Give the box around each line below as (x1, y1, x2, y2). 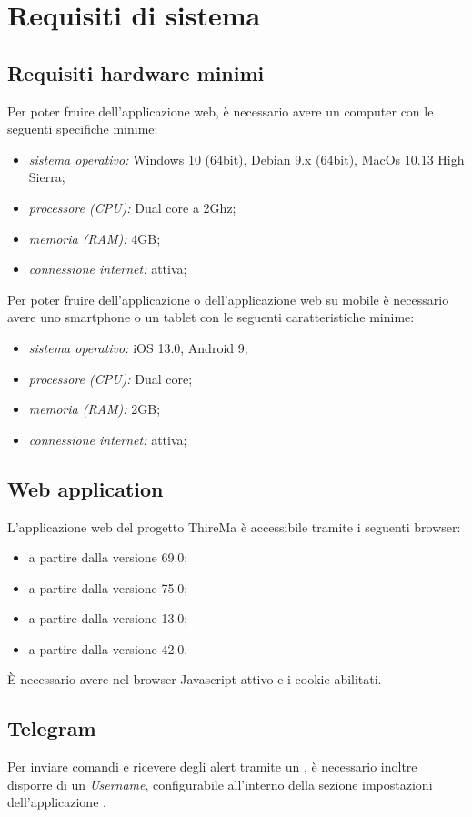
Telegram (7, 714, 96, 742)
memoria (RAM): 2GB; (28, 399, 161, 419)
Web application (7, 474, 164, 502)
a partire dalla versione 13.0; (28, 609, 188, 628)
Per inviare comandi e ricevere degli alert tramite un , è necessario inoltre (7, 757, 417, 776)
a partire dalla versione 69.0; (28, 548, 188, 567)
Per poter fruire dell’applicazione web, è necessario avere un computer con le (7, 101, 434, 120)
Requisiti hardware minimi (7, 58, 265, 86)
